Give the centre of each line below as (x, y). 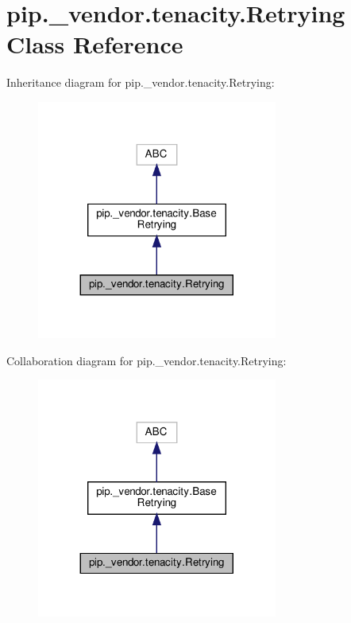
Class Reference (95, 44)
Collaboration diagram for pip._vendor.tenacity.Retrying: (147, 360)
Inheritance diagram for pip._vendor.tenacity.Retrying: (141, 82)
